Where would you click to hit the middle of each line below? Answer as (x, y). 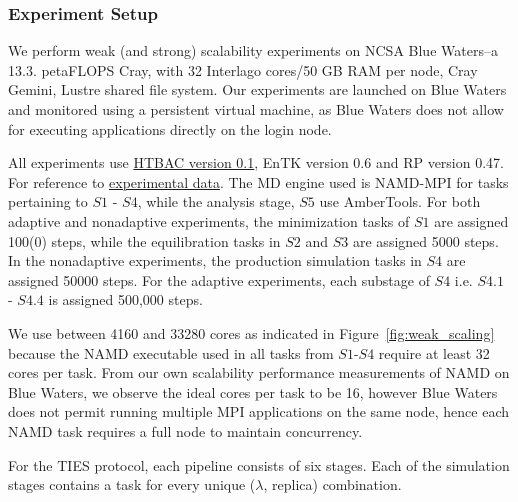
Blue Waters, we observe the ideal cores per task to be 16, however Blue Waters (253, 391)
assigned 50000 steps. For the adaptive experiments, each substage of (219, 279)
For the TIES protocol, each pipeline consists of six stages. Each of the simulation (259, 464)
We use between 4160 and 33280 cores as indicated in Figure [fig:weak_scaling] (251, 332)
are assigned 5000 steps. (426, 240)
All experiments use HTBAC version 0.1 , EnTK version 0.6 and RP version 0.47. (256, 162)
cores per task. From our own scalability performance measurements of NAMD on (259, 372)
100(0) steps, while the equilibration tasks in (144, 240)
